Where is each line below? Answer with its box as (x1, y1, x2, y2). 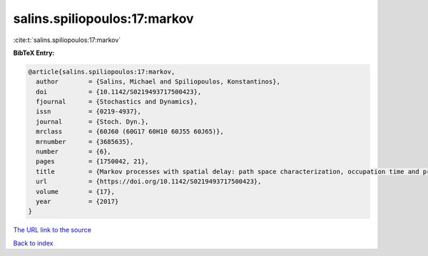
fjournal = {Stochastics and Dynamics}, (36, 98, 198, 106)
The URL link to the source (13, 225, 92, 235)
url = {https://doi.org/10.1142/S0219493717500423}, (36, 178, 262, 185)
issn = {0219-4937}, (36, 108, 142, 116)
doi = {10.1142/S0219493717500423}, (36, 88, 202, 96)
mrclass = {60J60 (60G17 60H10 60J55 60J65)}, (36, 128, 224, 135)
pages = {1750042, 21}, (36, 158, 149, 165)
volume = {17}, (36, 188, 116, 195)
